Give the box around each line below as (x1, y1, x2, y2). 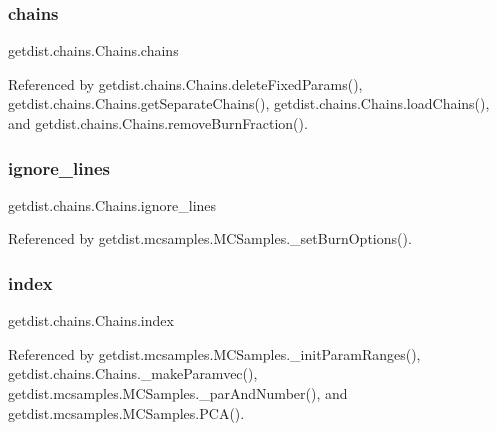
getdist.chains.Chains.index (8, 310, 174, 331)
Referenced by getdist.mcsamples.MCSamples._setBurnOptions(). (8, 228, 412, 249)
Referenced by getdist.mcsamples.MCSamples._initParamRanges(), (8, 343, 421, 364)
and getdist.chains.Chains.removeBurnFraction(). (8, 113, 308, 133)
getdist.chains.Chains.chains (8, 40, 179, 61)
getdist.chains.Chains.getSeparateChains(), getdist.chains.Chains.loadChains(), (8, 93, 490, 114)
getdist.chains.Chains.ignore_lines (8, 194, 217, 215)
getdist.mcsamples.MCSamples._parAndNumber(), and (8, 383, 348, 403)
